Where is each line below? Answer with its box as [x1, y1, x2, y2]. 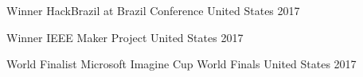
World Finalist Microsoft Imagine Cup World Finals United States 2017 [6, 56, 357, 72]
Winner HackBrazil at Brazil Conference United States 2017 [6, 2, 300, 18]
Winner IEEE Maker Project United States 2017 [6, 29, 244, 45]
